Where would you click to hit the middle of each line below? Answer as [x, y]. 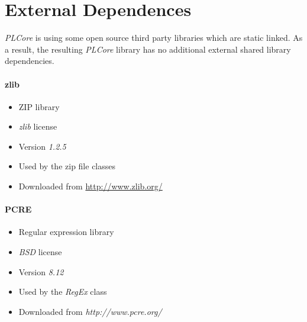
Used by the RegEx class [63, 292]
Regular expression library [66, 232]
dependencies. [30, 61]
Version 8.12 [41, 271]
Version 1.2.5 [42, 146]
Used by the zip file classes [67, 166]
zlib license [38, 126]
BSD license [40, 252]
